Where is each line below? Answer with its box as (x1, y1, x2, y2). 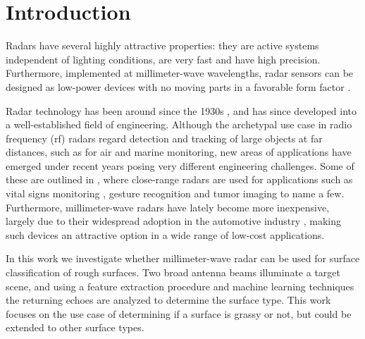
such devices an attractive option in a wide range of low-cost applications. (6, 227, 325, 242)
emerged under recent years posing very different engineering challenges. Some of (6, 158, 354, 173)
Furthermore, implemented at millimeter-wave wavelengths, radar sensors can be (6, 66, 354, 80)
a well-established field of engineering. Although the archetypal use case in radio (6, 117, 352, 132)
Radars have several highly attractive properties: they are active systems (6, 38, 319, 53)
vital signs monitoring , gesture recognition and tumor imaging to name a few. (6, 186, 345, 201)
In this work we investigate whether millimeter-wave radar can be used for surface (6, 251, 360, 266)
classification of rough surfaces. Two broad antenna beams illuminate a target (6, 265, 340, 280)
